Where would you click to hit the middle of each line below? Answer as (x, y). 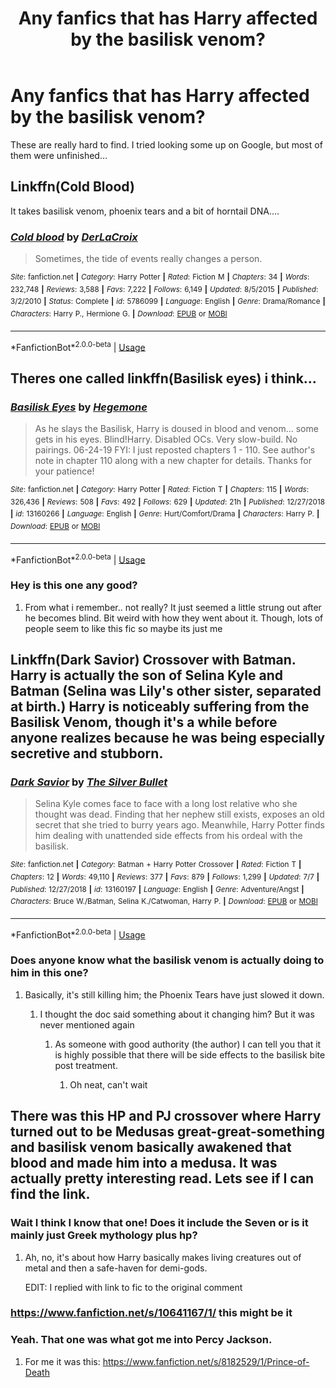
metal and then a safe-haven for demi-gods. (116, 1268)
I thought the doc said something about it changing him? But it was (177, 1014)
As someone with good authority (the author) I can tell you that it (188, 1044)
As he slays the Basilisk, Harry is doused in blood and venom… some (176, 429)
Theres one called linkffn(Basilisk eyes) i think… (163, 378)
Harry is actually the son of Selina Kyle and (146, 675)
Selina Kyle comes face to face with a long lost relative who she (166, 804)
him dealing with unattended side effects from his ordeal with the (168, 836)
